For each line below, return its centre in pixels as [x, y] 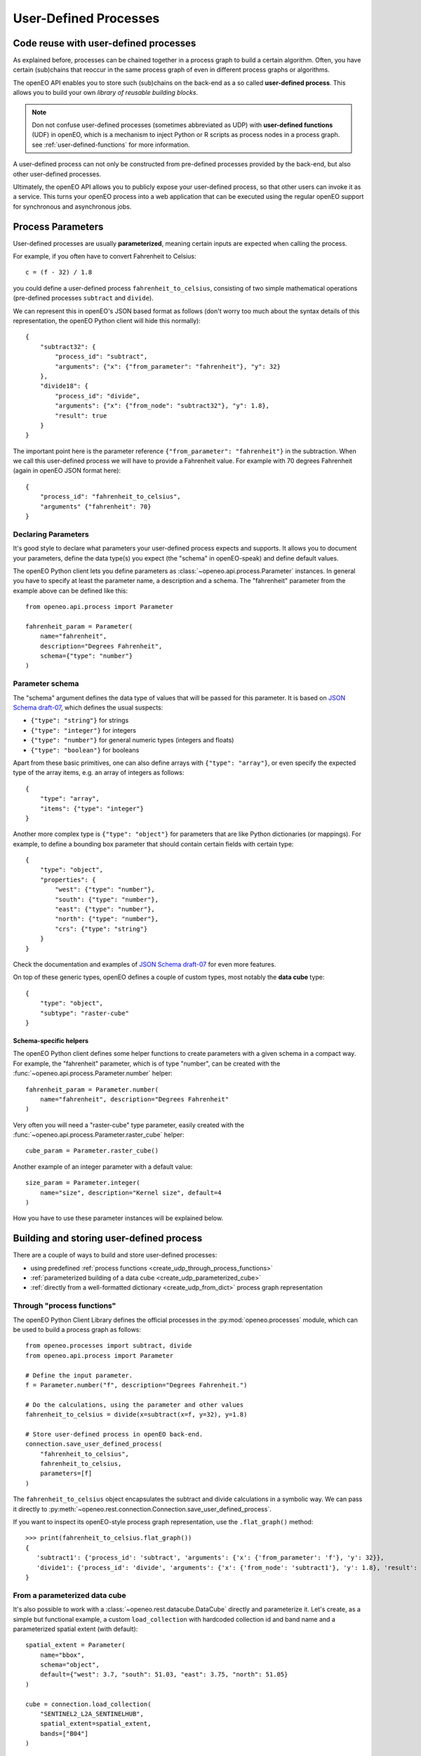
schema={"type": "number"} [86, 656]
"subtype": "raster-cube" [85, 1013]
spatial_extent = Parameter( [75, 1645]
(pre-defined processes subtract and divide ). [83, 298]
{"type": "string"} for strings [80, 721]
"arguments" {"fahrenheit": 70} [95, 506]
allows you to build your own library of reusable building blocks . [106, 93]
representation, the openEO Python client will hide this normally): [107, 321]
